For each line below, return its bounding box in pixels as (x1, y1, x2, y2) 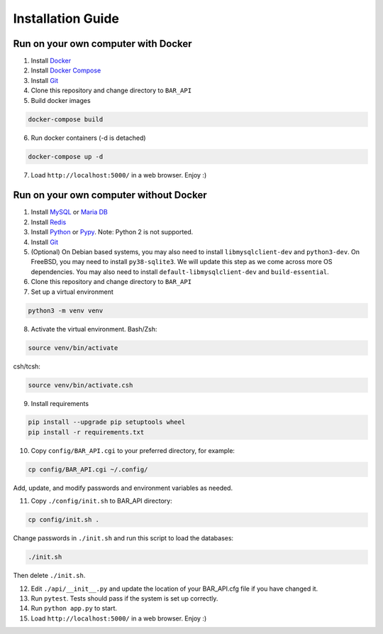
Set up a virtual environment (30, 288, 113, 296)
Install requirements (30, 399, 89, 408)
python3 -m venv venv (28, 306, 104, 315)
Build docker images (30, 96, 91, 104)
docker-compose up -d (28, 153, 104, 160)
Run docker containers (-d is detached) (30, 133, 146, 142)
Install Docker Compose (30, 66, 101, 75)
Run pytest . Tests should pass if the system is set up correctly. (30, 594, 218, 603)
